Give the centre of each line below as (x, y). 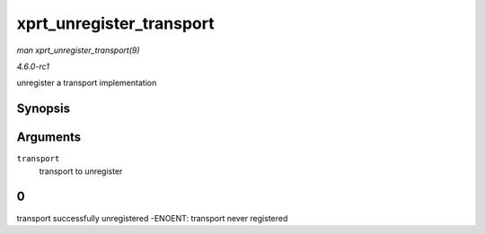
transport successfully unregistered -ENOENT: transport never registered (152, 218)
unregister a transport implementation (87, 83)
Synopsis (44, 109)
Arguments (49, 138)
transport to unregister (81, 171)
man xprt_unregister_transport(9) (78, 50)
